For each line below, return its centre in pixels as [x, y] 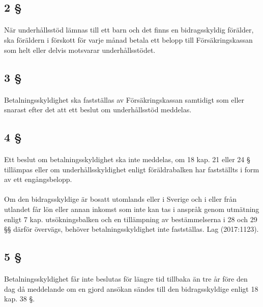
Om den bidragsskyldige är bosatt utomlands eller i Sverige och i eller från [121, 199]
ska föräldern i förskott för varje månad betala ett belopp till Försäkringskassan [128, 39]
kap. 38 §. [20, 299]
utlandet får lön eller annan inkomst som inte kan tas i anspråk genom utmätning [132, 209]
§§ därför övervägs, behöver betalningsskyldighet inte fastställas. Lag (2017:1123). [131, 229]
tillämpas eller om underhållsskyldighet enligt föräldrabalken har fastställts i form [132, 169]
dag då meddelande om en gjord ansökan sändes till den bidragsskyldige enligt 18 [131, 288]
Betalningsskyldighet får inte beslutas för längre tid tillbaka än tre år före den [126, 279]
